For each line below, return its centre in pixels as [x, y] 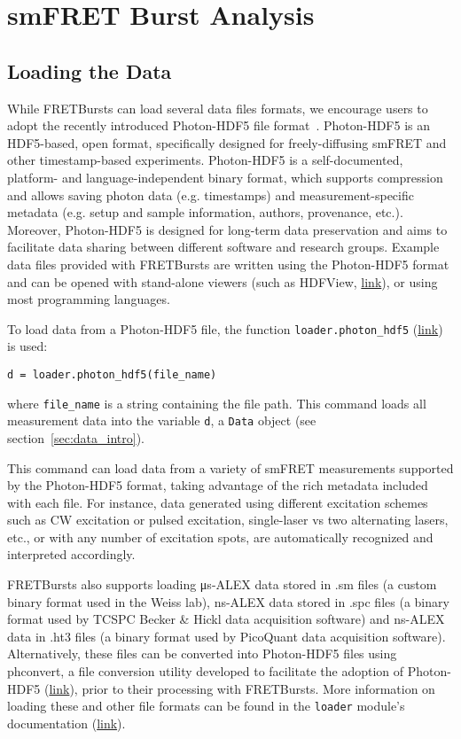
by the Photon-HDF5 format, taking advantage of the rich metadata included [218, 485]
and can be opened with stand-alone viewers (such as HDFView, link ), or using [223, 281]
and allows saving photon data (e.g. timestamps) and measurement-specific [211, 194]
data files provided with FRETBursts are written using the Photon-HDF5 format [228, 264]
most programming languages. [89, 299]
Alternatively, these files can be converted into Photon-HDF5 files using [202, 653]
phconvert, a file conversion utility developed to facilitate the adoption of [206, 671]
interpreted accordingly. [71, 554]
